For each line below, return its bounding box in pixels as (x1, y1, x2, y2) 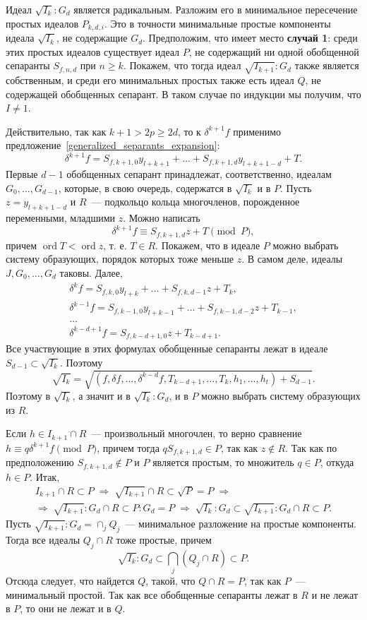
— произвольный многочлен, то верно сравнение (91, 426, 302, 441)
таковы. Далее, (59, 265, 123, 280)
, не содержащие (56, 30, 128, 45)
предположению (6, 455, 74, 470)
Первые (6, 167, 38, 181)
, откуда (320, 455, 354, 470)
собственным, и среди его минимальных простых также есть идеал (6, 73, 294, 87)
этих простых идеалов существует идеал (6, 44, 180, 59)
